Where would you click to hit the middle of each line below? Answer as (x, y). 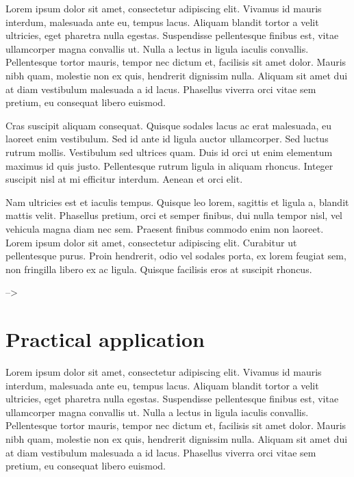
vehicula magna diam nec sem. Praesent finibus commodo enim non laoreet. (165, 228)
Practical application (105, 339)
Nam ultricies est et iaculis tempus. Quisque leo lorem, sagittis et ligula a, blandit (177, 202)
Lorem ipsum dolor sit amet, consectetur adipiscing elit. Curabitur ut (151, 242)
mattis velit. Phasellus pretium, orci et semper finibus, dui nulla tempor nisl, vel (174, 215)
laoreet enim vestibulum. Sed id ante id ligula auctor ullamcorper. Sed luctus (167, 139)
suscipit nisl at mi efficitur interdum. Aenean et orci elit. (124, 179)
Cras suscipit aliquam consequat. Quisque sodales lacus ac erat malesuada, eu (168, 125)
